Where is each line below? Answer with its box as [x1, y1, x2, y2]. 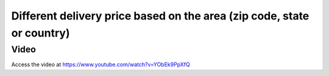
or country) [11, 26, 70, 40]
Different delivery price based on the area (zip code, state [11, 9, 310, 22]
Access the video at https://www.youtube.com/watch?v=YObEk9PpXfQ [11, 61, 190, 68]
